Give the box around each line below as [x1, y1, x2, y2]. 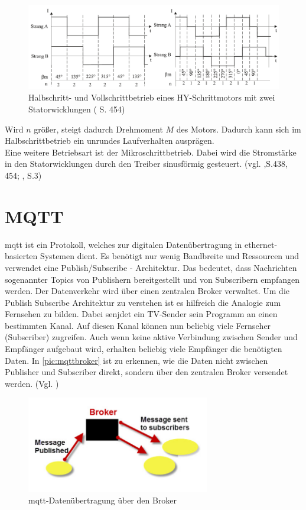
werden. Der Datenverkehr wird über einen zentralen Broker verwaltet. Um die [5, 285, 290, 297]
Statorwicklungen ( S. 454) [28, 103, 125, 115]
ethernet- [244, 238, 278, 250]
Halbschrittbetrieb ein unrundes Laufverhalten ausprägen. [5, 134, 214, 147]
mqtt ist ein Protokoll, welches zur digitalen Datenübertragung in [5, 238, 242, 250]
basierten [5, 250, 38, 262]
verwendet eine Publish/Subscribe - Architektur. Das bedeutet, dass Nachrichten [5, 261, 297, 273]
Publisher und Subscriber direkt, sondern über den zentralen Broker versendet [5, 366, 288, 378]
